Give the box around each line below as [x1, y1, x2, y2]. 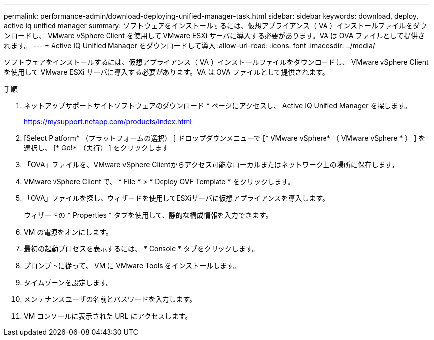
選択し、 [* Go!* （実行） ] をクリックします [24, 144, 169, 152]
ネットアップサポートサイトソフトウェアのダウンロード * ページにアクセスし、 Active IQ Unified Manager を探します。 [24, 101, 412, 110]
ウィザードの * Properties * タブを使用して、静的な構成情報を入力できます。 [24, 211, 272, 219]
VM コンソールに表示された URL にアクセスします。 [24, 312, 192, 320]
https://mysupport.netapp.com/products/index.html [24, 117, 192, 126]
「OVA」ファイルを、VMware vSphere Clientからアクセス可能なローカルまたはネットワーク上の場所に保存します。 [24, 160, 399, 169]
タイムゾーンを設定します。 [24, 278, 113, 287]
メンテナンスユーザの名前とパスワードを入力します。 [24, 295, 197, 303]
